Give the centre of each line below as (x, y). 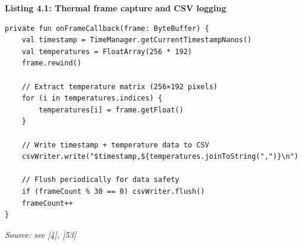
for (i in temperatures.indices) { (92, 98)
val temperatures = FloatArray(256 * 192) (107, 51)
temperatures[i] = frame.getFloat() (111, 110)
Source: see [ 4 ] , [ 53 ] (41, 234)
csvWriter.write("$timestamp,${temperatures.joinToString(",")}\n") (160, 157)
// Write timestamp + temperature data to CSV (115, 145)
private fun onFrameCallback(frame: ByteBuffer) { (107, 28)
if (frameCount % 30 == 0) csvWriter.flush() (113, 191)
